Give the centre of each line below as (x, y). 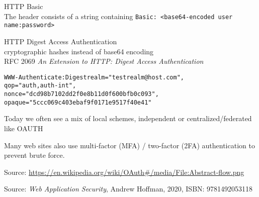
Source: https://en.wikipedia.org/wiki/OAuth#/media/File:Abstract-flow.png (124, 172)
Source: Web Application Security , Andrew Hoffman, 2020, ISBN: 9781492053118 (128, 189)
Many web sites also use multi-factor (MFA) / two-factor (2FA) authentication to (129, 145)
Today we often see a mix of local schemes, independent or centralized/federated (128, 118)
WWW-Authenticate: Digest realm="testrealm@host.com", (94, 77)
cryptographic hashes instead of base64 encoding (79, 51)
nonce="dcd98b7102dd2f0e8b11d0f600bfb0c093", (81, 94)
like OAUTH (24, 128)
